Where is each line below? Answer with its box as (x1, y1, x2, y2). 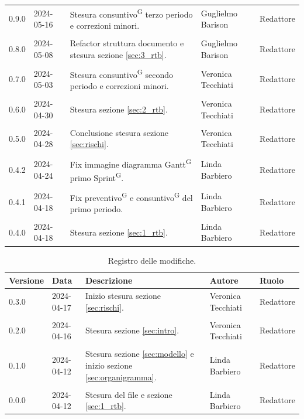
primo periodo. (70, 202, 123, 214)
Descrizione (85, 274, 133, 287)
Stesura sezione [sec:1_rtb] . (70, 226, 168, 238)
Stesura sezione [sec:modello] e (85, 348, 194, 360)
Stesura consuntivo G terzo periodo (70, 6, 193, 20)
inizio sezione (85, 359, 133, 371)
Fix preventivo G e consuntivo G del (70, 189, 193, 203)
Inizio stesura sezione (85, 289, 161, 301)
